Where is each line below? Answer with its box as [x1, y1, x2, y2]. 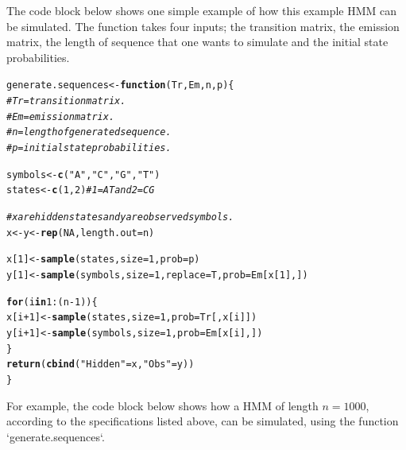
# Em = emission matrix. [6, 111, 115, 122]
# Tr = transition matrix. [6, 95, 126, 107]
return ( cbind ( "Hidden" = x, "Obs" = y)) [6, 359, 195, 370]
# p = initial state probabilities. [6, 142, 172, 153]
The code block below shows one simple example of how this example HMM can [6, 2, 397, 18]
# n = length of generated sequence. [6, 126, 172, 138]
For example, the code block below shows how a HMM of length [6, 397, 319, 413]
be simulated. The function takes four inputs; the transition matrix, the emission [6, 17, 400, 34]
